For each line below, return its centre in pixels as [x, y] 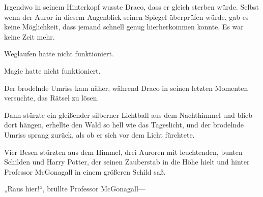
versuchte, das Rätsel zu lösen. [52, 98]
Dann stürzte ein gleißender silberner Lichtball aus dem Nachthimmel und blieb [128, 114]
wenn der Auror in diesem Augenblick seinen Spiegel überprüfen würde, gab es [126, 17]
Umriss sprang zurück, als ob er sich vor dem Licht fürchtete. [99, 134]
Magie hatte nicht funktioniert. [52, 70]
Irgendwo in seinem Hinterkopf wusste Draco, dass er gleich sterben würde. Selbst [132, 7]
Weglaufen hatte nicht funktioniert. [59, 54]
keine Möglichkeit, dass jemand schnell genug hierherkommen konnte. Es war [124, 27]
